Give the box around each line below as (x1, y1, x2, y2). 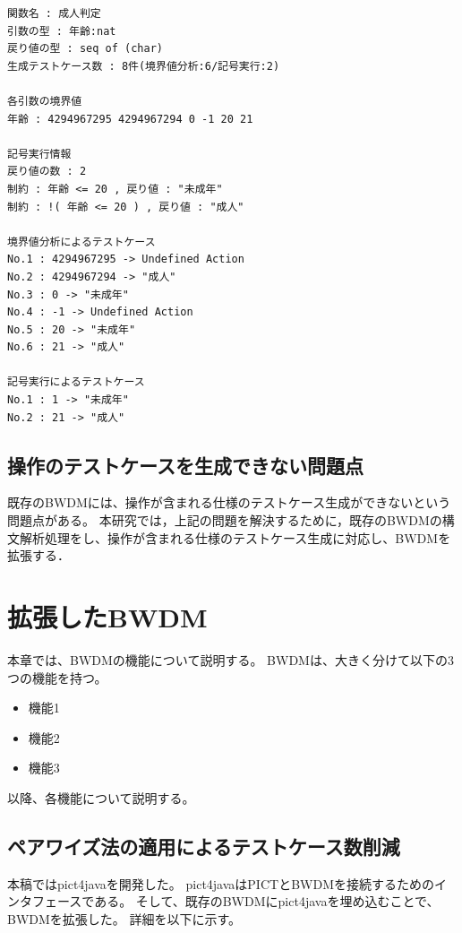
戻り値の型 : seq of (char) (7, 42, 163, 56)
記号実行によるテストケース (7, 376, 145, 389)
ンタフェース (7, 892, 82, 911)
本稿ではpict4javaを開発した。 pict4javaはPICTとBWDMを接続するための (7, 874, 434, 893)
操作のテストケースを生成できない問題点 (7, 451, 364, 479)
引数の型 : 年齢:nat (7, 24, 116, 38)
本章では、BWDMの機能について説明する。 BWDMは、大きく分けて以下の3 (7, 650, 454, 669)
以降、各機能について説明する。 (7, 788, 195, 807)
